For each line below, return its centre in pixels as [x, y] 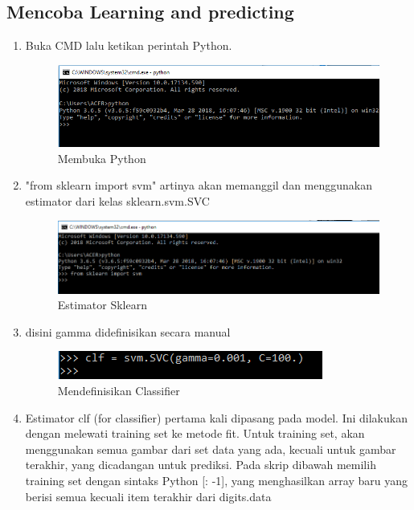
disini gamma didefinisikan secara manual [128, 331]
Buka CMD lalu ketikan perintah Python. [129, 45]
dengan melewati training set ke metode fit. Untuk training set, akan [195, 433]
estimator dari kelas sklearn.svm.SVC [117, 200]
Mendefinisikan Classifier [119, 391]
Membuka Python [102, 158]
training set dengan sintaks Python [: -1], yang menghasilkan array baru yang [216, 480]
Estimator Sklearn [102, 305]
